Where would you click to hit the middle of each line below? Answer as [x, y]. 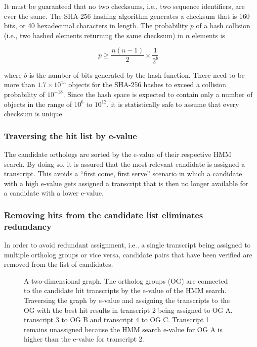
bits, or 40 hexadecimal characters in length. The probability [96, 25]
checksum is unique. [34, 114]
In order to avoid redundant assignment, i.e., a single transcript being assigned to [127, 245]
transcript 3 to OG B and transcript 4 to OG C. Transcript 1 [117, 320]
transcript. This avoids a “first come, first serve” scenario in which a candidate [123, 173]
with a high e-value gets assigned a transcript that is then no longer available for [126, 183]
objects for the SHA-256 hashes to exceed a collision [147, 84]
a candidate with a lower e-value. [54, 193]
